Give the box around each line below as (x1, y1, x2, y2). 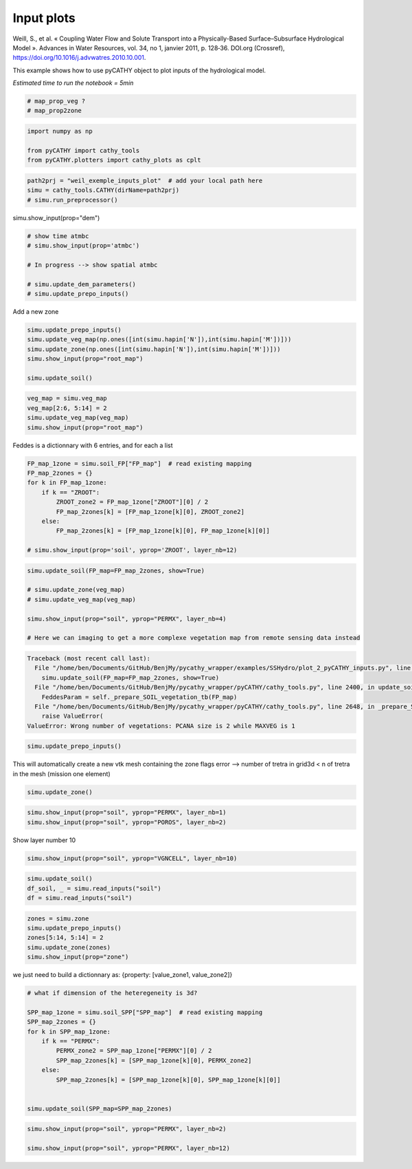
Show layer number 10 (12, 836, 76, 844)
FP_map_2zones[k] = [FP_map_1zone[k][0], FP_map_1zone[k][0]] (56, 527, 271, 535)
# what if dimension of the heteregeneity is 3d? (27, 989, 198, 997)
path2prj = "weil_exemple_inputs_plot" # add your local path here (27, 176, 263, 184)
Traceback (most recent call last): (27, 654, 151, 662)
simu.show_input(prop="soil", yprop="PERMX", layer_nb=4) (27, 614, 227, 623)
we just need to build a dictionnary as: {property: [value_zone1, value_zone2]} (12, 971, 233, 979)
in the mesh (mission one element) (12, 769, 111, 777)
